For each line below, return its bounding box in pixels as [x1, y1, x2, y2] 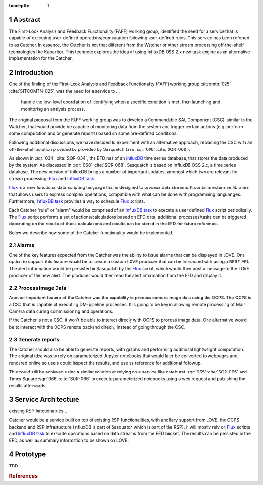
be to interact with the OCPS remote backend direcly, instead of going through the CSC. [9, 324, 186, 330]
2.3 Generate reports [9, 336, 60, 343]
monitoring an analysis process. [21, 106, 85, 112]
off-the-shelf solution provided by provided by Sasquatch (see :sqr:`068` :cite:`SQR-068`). [9, 146, 191, 152]
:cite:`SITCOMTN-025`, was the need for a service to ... [9, 88, 120, 93]
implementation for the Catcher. [9, 56, 73, 61]
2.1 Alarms [9, 242, 35, 248]
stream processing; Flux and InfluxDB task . [9, 176, 95, 182]
